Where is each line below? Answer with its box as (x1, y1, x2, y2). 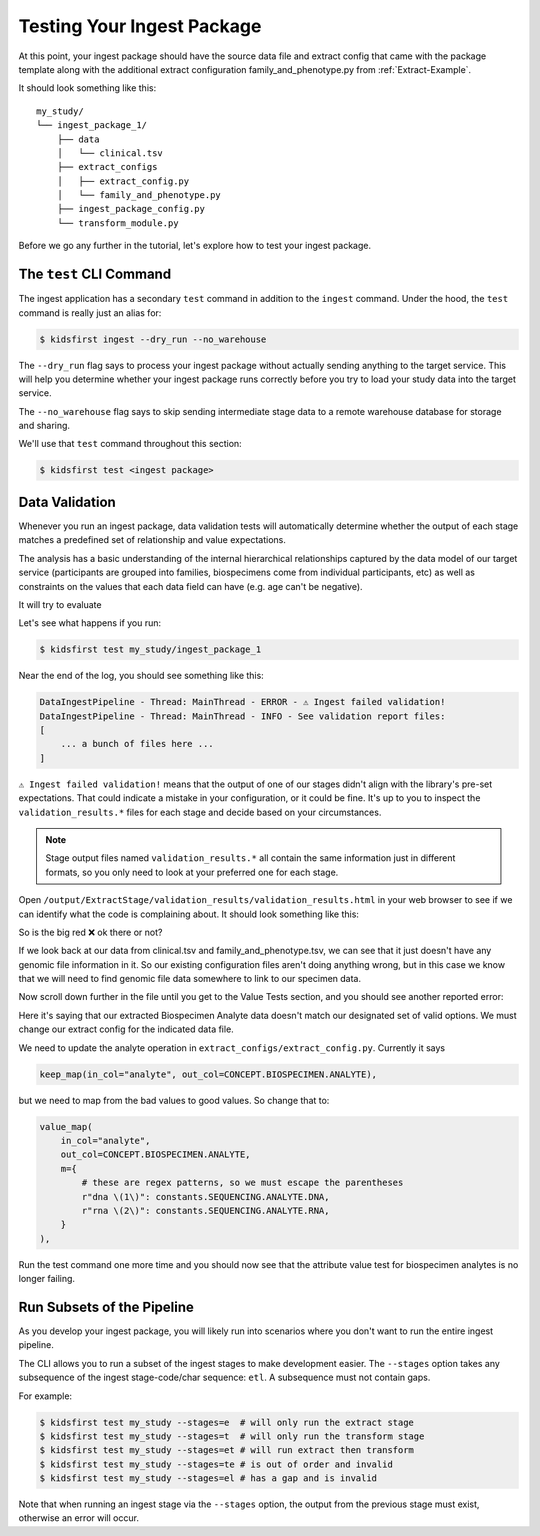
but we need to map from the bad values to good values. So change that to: (18, 1094, 330, 1106)
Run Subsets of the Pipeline (18, 1298, 195, 1315)
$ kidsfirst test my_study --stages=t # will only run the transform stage (39, 1430, 425, 1442)
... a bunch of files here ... (60, 738, 214, 750)
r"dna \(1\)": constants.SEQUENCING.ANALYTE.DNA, (81, 1191, 330, 1202)
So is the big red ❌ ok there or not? (18, 926, 163, 938)
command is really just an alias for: (18, 306, 162, 319)
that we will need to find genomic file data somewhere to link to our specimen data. (18, 973, 362, 985)
